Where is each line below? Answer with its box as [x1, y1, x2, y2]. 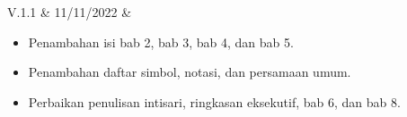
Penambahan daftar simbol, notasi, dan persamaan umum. [28, 63, 351, 81]
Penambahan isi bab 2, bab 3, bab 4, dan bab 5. [28, 32, 294, 51]
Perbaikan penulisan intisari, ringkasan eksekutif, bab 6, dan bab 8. [28, 92, 401, 111]
